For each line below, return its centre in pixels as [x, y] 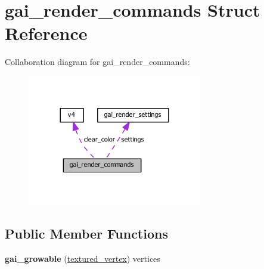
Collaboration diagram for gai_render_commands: [97, 62]
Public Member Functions [86, 233]
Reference [46, 33]
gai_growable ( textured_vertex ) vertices [83, 258]
